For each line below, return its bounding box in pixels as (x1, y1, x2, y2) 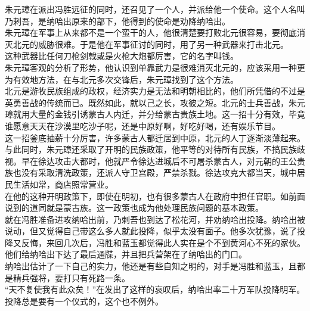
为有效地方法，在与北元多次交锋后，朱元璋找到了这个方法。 (5, 73, 238, 85)
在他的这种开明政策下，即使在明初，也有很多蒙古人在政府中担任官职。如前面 (5, 189, 305, 202)
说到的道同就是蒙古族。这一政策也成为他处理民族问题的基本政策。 (5, 201, 263, 214)
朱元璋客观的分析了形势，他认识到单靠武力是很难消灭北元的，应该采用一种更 (5, 61, 305, 73)
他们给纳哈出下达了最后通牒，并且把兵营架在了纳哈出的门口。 (5, 248, 247, 260)
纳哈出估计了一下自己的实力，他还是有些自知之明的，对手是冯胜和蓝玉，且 (5, 260, 297, 272)
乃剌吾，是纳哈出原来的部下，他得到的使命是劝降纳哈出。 (5, 14, 230, 27)
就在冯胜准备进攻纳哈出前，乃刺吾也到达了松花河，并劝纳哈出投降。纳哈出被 (5, 213, 305, 225)
